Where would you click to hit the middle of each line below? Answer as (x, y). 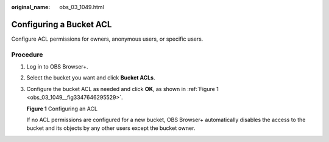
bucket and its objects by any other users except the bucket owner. (111, 128)
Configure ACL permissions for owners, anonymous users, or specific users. (107, 39)
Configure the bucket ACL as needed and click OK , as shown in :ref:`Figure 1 (123, 89)
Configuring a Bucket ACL (62, 24)
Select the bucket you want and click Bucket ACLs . (91, 78)
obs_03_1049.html (82, 7)
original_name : (31, 7)
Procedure (27, 55)
